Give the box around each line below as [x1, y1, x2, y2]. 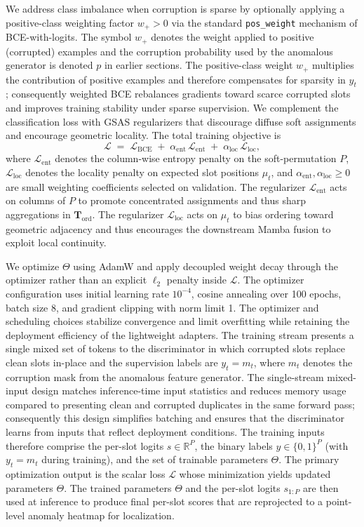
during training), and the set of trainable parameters [41, 452, 268, 467]
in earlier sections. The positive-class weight [104, 58, 293, 72]
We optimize [6, 258, 60, 273]
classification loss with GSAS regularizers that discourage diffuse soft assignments [6, 114, 356, 128]
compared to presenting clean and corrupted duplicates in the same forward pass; [6, 396, 356, 411]
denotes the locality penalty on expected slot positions [25, 164, 259, 179]
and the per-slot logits [185, 480, 281, 495]
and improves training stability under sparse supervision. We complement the [6, 100, 339, 114]
